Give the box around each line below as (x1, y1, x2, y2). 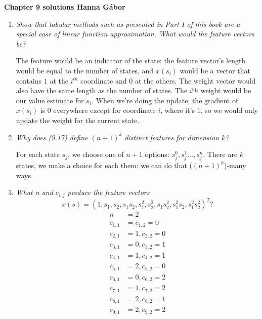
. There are (203, 149, 238, 159)
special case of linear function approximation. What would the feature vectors (16, 28, 254, 39)
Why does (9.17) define (16, 132, 88, 142)
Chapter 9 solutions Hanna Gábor (4, 2, 125, 12)
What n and (16, 187, 53, 197)
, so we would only (200, 105, 258, 115)
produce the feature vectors (67, 187, 150, 197)
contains (16, 75, 42, 86)
